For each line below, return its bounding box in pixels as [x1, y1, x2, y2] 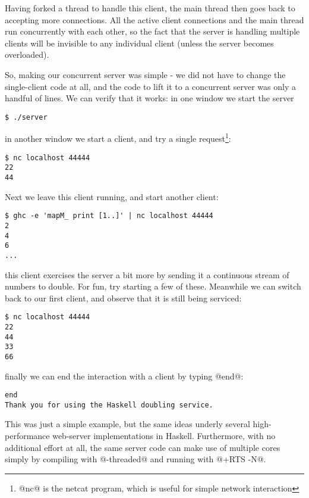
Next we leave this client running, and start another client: [5, 190, 219, 203]
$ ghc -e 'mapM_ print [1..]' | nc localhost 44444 [5, 211, 213, 220]
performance [5, 429, 50, 442]
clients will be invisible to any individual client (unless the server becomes [5, 36, 274, 49]
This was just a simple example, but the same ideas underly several [5, 418, 250, 430]
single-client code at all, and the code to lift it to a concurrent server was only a [5, 80, 296, 92]
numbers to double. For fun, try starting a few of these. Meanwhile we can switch [5, 280, 301, 292]
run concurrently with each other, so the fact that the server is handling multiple [5, 25, 300, 38]
